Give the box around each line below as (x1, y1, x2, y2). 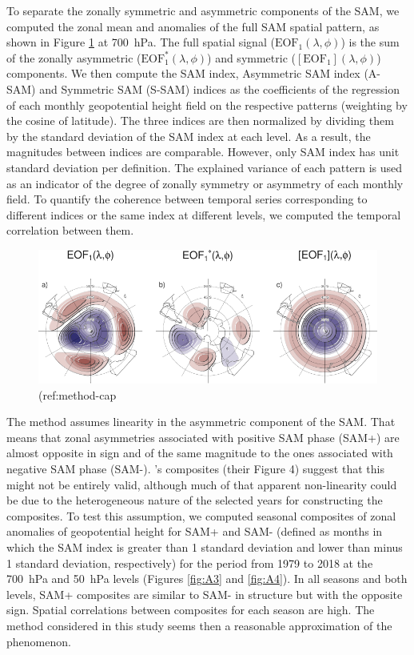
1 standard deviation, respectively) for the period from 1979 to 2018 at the (6, 554, 373, 571)
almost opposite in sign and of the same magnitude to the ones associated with (6, 444, 393, 461)
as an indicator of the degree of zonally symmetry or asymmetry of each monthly (6, 175, 404, 191)
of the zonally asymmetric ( (6, 49, 141, 66)
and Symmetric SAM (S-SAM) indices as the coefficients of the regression (39, 80, 400, 97)
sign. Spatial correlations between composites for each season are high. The (6, 601, 375, 618)
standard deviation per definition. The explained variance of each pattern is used (6, 159, 403, 175)
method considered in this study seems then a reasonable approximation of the (6, 617, 392, 633)
